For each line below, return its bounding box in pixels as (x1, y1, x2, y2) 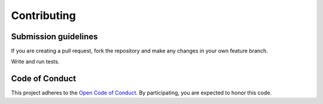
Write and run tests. (11, 58, 60, 65)
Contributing (11, 9, 76, 22)
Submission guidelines (11, 31, 98, 42)
